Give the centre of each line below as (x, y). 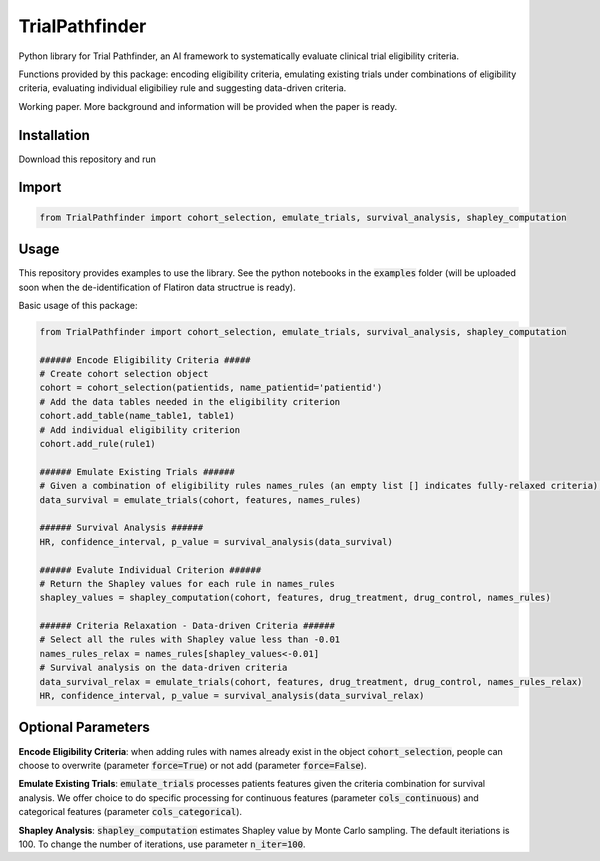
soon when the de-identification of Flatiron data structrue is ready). (157, 287)
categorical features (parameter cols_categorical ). (130, 812)
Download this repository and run (87, 159)
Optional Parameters (84, 727)
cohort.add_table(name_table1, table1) (137, 416)
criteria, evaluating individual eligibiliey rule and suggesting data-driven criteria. (182, 88)
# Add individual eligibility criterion (139, 429)
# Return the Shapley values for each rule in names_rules (187, 583)
